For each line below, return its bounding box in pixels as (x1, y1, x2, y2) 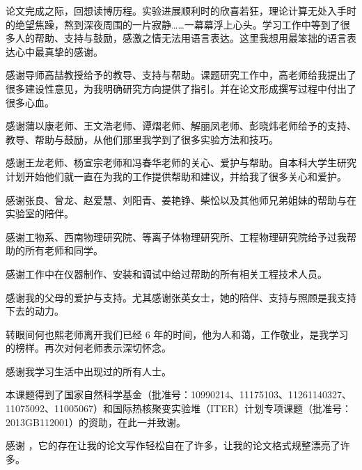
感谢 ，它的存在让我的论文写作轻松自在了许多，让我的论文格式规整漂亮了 (6, 438, 340, 453)
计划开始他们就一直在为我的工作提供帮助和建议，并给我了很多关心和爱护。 (6, 169, 347, 183)
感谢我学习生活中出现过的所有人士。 (6, 363, 171, 378)
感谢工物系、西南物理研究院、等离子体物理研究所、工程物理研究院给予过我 (6, 229, 347, 244)
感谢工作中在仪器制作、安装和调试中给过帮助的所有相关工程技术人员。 (6, 266, 327, 281)
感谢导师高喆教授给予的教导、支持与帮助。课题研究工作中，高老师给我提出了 (6, 68, 356, 82)
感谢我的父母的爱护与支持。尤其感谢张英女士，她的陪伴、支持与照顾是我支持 (6, 290, 356, 304)
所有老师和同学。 (24, 243, 103, 258)
